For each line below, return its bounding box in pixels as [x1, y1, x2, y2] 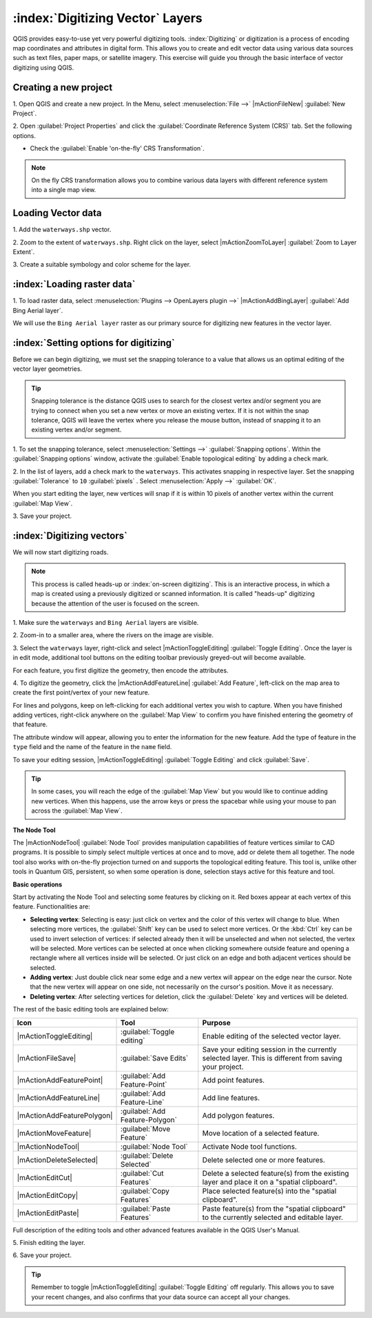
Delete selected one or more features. [202, 1155, 325, 1165]
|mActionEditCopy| [17, 1190, 79, 1200]
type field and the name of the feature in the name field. [12, 743, 172, 751]
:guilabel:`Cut [121, 1168, 164, 1178]
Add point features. [202, 1075, 265, 1085]
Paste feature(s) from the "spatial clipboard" [202, 1203, 346, 1213]
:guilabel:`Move [121, 1124, 171, 1134]
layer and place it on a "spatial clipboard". [202, 1177, 338, 1187]
